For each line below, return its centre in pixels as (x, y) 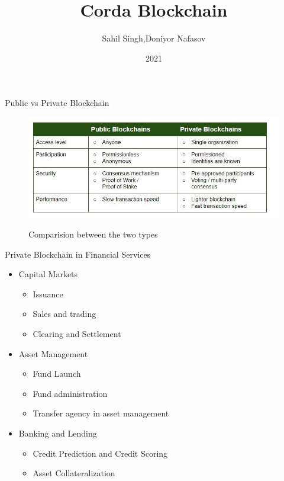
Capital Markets (48, 274)
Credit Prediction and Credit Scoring (100, 453)
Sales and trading (64, 314)
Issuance (48, 294)
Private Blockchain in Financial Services (78, 254)
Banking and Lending (58, 433)
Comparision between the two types (93, 234)
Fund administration (70, 393)
